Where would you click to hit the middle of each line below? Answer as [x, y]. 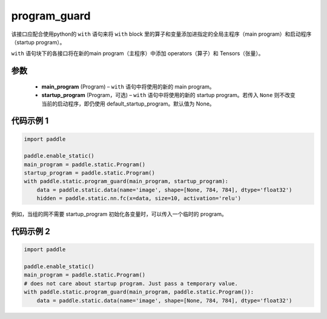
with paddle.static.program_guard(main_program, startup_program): [126, 181]
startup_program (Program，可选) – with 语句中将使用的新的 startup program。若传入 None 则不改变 [169, 95]
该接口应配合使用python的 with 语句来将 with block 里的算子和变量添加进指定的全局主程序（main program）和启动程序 [161, 34]
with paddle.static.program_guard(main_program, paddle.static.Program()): [139, 292]
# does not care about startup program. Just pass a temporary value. [131, 283]
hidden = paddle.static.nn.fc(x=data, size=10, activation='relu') [139, 198]
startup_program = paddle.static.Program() [90, 173]
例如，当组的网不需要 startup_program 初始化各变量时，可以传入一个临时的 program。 [119, 214]
